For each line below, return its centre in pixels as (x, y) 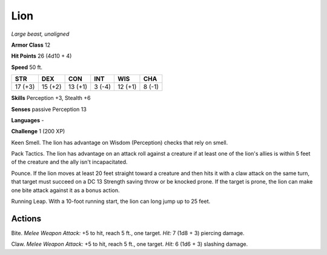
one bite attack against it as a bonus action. (65, 190)
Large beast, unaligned (40, 34)
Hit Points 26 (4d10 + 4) (41, 56)
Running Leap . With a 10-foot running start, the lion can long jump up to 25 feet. (111, 201)
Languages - (28, 120)
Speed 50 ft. (27, 67)
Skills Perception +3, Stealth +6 (51, 98)
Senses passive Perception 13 (49, 109)
